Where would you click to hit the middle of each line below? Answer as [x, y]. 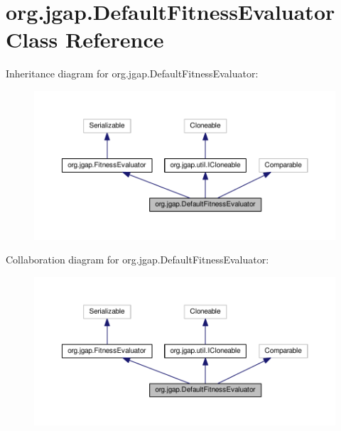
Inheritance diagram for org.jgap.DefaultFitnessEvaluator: [132, 73]
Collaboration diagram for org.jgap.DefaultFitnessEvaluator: [137, 260]
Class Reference [85, 39]
